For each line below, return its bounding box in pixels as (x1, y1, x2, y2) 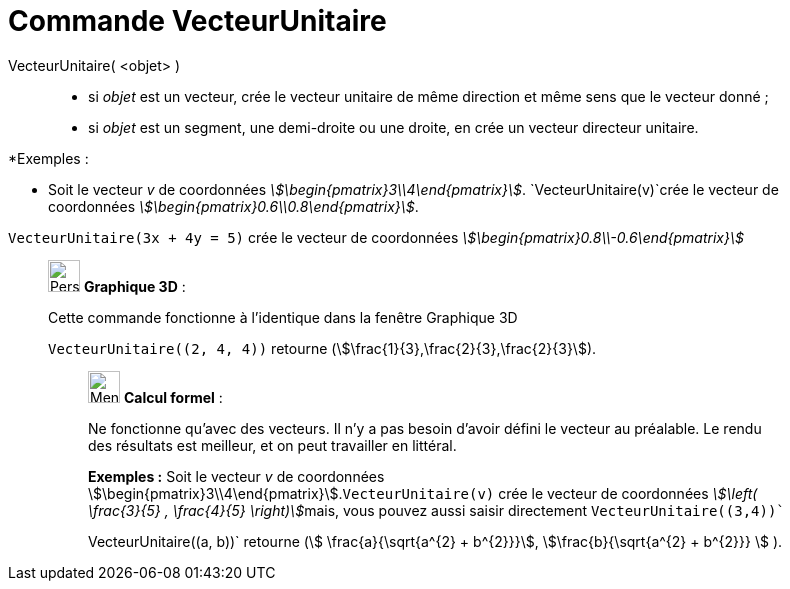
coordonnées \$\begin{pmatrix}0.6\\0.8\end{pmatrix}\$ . (48, 197, 419, 215)
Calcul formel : (123, 388, 223, 406)
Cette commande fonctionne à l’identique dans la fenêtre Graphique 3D (48, 308, 518, 326)
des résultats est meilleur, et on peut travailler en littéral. (88, 436, 457, 454)
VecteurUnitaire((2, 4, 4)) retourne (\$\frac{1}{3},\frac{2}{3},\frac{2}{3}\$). (48, 339, 597, 357)
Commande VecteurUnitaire (8, 4, 387, 38)
